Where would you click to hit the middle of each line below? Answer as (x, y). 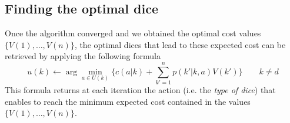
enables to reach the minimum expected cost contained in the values (128, 101)
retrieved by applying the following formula (83, 56)
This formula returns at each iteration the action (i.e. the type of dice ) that (140, 90)
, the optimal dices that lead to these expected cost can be (180, 44)
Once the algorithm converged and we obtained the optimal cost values (133, 33)
